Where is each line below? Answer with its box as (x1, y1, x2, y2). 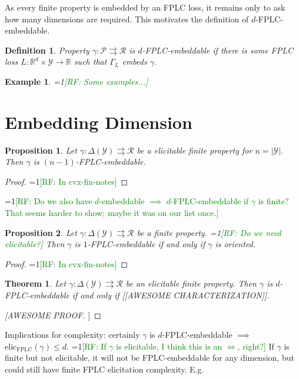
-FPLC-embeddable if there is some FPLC (142, 44, 294, 56)
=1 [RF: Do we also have (5, 195, 92, 207)
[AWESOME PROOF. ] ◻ (5, 308, 101, 321)
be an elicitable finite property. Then (125, 277, 257, 290)
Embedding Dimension (5, 109, 192, 134)
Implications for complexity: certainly (5, 328, 140, 341)
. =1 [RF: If (66, 340, 107, 352)
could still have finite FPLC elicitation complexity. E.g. (5, 363, 204, 375)
